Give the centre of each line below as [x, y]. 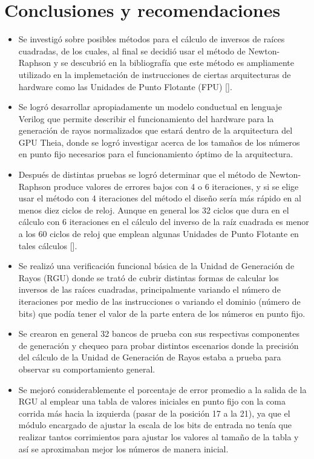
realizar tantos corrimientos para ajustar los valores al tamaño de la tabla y [159, 436]
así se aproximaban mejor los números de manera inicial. [123, 448]
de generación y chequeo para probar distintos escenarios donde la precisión [159, 345]
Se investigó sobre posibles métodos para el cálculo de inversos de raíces [152, 39]
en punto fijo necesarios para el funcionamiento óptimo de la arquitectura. [156, 154]
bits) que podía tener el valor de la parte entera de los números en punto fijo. [162, 313]
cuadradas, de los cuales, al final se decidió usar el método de [132, 50]
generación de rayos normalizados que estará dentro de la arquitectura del [155, 130]
